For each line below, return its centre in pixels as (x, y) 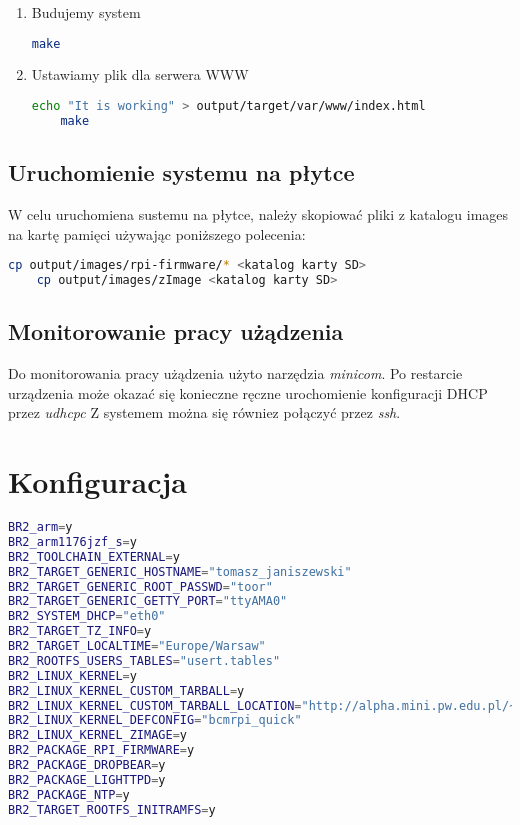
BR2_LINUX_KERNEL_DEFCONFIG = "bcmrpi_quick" (155, 720)
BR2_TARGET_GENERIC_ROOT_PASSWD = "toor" (140, 586)
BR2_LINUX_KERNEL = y (72, 675)
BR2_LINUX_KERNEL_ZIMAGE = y (97, 735)
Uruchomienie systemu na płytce (181, 172)
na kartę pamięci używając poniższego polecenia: (157, 233)
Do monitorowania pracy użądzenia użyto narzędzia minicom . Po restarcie (235, 373)
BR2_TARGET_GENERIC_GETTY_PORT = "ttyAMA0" (148, 601)
